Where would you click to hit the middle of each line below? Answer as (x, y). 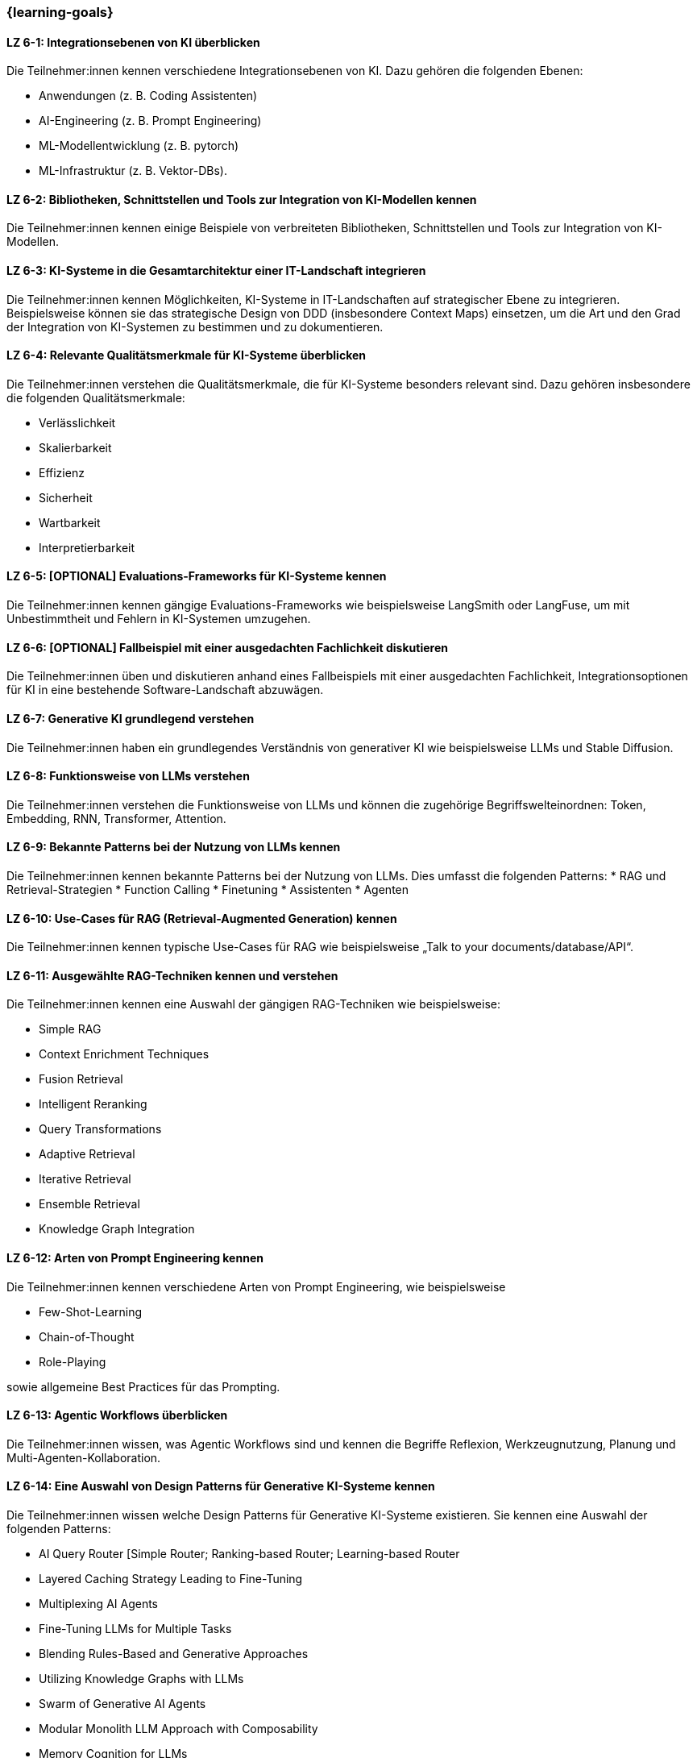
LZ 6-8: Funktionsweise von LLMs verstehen (128, 776)
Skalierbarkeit (75, 447)
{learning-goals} (60, 12)
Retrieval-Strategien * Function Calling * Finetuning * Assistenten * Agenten (208, 889)
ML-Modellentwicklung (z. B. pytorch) (139, 146)
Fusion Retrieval (81, 1079)
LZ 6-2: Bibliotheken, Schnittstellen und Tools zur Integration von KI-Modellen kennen (242, 199)
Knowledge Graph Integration (117, 1229)
